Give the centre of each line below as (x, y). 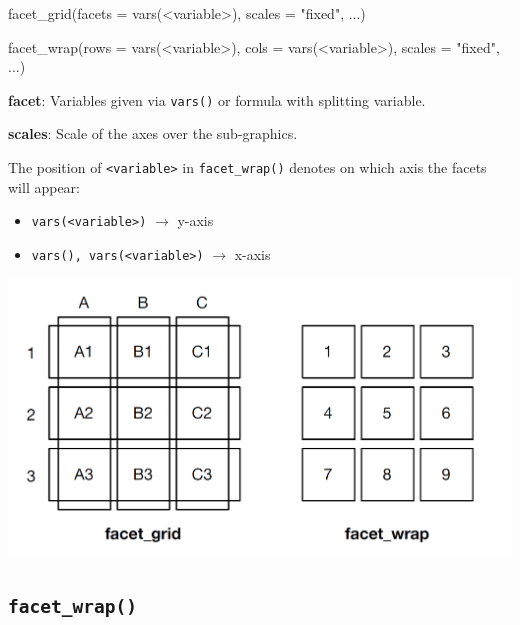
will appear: (44, 186)
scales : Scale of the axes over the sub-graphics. (153, 133)
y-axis (195, 220)
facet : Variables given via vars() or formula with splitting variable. (217, 99)
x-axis (252, 253)
